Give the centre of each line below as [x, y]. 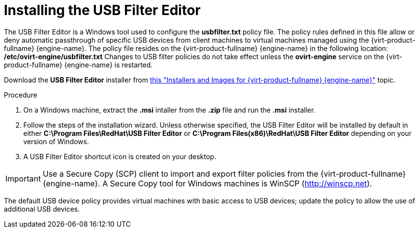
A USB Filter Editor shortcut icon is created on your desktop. [120, 156]
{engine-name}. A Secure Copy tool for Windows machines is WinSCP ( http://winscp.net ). [207, 183]
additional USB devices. [42, 209]
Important [23, 178]
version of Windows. [56, 141]
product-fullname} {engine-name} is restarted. [79, 65]
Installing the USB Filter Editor [102, 10]
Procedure [21, 95]
